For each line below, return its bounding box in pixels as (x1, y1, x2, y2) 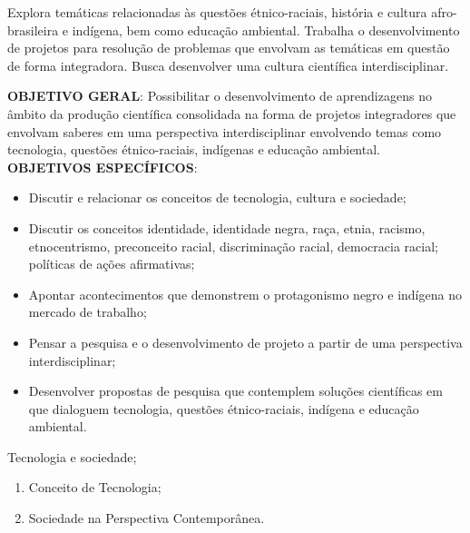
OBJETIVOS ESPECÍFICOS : (7, 157, 198, 176)
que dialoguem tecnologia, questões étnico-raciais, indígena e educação (28, 399, 419, 418)
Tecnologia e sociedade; (7, 447, 137, 466)
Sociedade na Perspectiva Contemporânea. (28, 508, 265, 528)
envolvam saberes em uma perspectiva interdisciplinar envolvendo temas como (7, 122, 442, 141)
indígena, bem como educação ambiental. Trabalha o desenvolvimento (72, 20, 460, 39)
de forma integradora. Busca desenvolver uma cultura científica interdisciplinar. (7, 55, 449, 74)
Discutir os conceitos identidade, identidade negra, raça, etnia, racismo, (28, 218, 426, 237)
